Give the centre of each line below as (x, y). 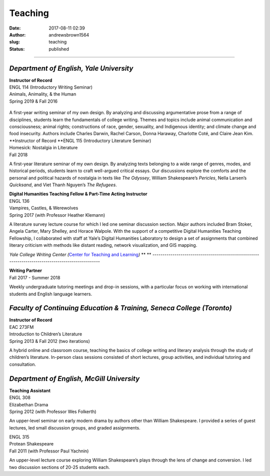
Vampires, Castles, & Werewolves (44, 208)
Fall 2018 (18, 155)
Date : (15, 28)
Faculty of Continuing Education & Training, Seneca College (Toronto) (120, 308)
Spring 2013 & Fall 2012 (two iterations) (49, 341)
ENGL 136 (19, 201)
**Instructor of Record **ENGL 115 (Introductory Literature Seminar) (80, 141)
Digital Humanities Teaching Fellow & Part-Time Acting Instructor (78, 194)
